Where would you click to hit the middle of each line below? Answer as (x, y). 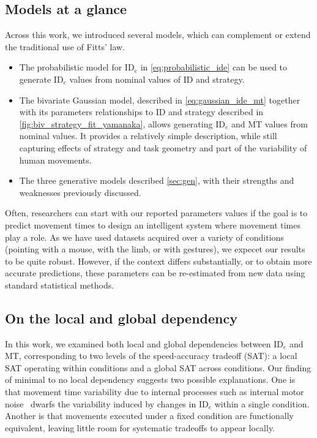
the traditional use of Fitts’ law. (65, 46)
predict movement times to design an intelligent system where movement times (153, 225)
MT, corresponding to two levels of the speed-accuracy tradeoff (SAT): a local (151, 356)
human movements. (55, 160)
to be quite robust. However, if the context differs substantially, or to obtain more (158, 261)
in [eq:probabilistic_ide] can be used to (214, 67)
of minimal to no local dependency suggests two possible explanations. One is (150, 379)
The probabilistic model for (71, 67)
